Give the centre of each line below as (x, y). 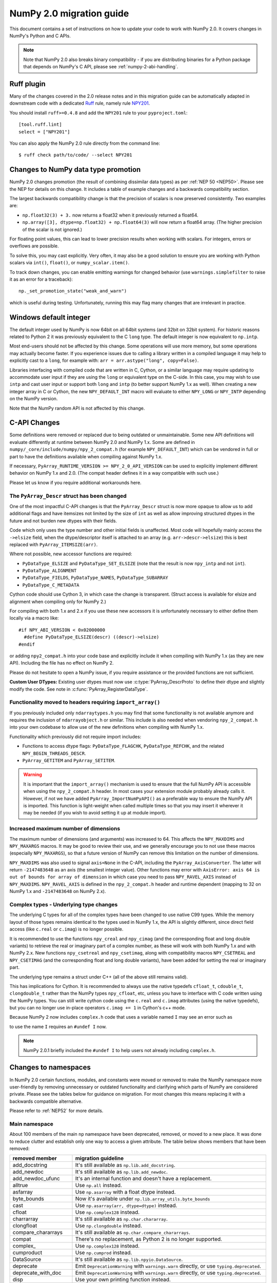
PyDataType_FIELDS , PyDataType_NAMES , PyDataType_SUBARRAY (95, 578)
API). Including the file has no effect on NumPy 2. (62, 663)
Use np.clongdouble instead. (108, 1226)
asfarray (23, 1192)
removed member (35, 1158)
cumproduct (27, 1253)
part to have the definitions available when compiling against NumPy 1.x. (86, 456)
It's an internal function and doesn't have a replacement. (143, 1179)
